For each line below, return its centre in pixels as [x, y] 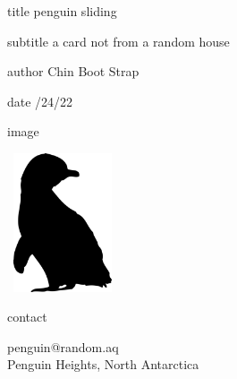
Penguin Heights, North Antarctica [103, 364]
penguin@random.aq [63, 346]
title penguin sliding [62, 11]
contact [27, 317]
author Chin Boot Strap [73, 71]
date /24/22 [40, 101]
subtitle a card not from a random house [118, 41]
